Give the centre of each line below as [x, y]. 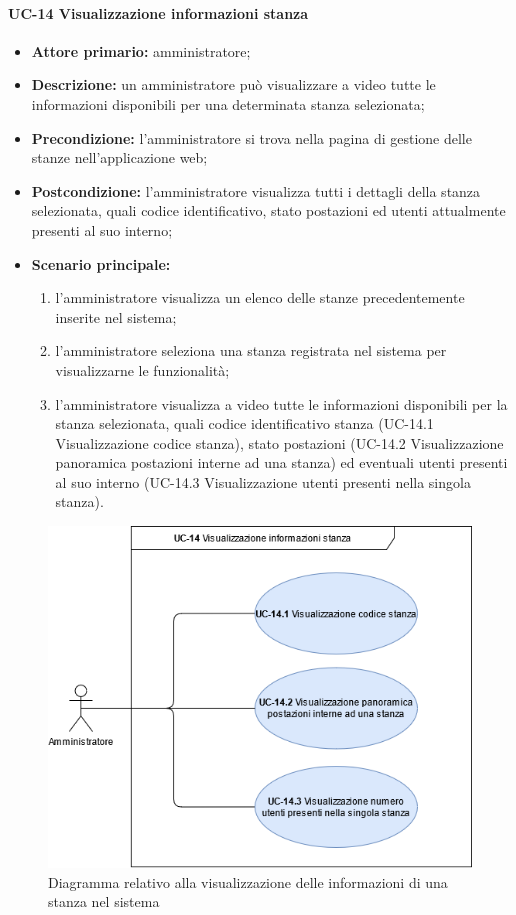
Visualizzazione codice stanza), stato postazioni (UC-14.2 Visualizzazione [279, 442]
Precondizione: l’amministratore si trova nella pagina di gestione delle [251, 137]
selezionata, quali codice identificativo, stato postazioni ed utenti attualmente [268, 210]
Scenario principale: [101, 263]
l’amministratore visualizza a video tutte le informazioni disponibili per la [281, 403]
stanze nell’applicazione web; [119, 157]
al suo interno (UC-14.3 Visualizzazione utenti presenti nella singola [263, 481]
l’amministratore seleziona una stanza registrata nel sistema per [251, 350]
